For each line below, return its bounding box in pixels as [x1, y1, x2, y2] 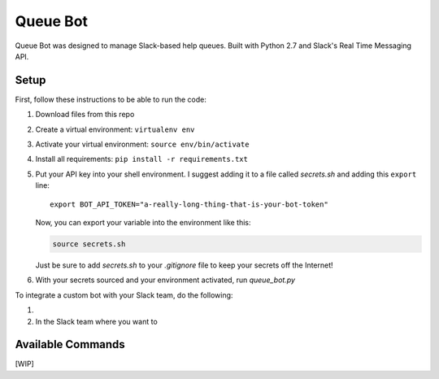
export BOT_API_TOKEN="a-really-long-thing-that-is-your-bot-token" [50, 199, 328, 209]
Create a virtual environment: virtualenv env [35, 124, 195, 134]
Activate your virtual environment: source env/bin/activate [35, 139, 250, 150]
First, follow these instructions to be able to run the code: [15, 94, 207, 104]
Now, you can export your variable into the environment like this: [35, 217, 251, 227]
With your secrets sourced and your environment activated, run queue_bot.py [35, 275, 296, 285]
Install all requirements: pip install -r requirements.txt [35, 155, 248, 164]
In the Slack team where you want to [35, 316, 158, 326]
